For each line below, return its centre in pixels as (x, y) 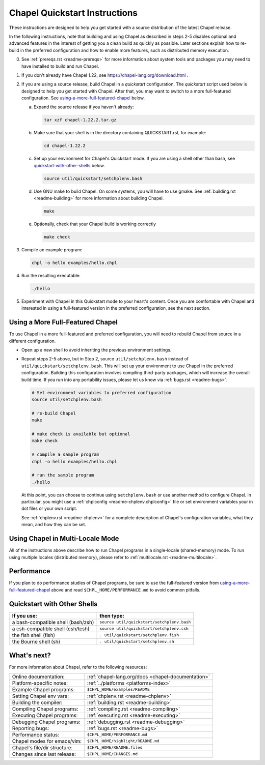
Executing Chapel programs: (45, 715)
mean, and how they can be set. (54, 525)
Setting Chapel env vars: (40, 696)
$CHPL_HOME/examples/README (118, 690)
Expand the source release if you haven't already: (84, 107)
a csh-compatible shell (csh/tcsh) (51, 628)
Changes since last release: (44, 754)
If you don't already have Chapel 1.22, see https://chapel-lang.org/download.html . (105, 75)
